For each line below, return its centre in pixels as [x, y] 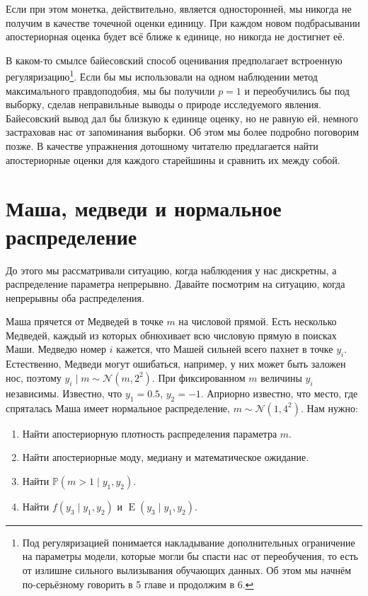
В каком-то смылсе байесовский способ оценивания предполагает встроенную [174, 60]
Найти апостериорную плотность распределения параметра [150, 433]
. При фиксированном [199, 377]
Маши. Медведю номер [56, 349]
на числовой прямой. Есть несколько [258, 321]
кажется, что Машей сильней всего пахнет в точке [225, 349]
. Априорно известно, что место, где [279, 393]
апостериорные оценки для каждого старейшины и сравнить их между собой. [173, 159]
